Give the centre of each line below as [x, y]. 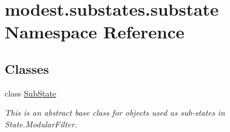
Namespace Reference [95, 32]
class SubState [31, 93]
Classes [27, 68]
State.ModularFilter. [41, 124]
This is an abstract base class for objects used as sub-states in [115, 113]
